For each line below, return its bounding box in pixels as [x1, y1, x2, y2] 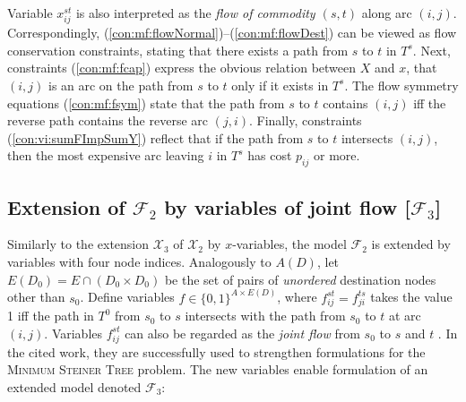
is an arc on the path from [47, 75, 194, 94]
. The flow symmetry [344, 75, 459, 94]
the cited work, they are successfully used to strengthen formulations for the [7, 342, 426, 361]
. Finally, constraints [249, 111, 362, 130]
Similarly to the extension [7, 235, 150, 253]
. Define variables [80, 287, 175, 306]
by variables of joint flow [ [164, 192, 410, 220]
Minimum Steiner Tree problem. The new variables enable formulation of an [7, 360, 428, 379]
